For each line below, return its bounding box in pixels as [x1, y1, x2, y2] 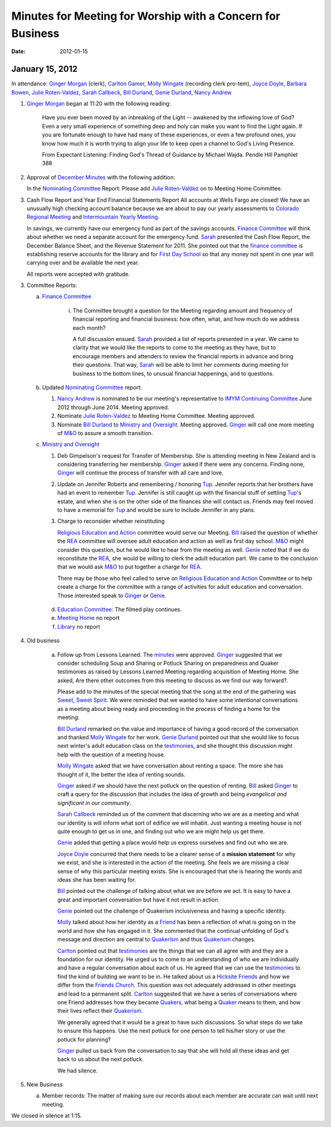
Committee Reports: [26, 281, 78, 289]
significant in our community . [57, 799, 132, 806]
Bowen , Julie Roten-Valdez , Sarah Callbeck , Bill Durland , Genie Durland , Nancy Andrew [11, 88, 232, 96]
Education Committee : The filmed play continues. [57, 605, 182, 613]
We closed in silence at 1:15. [11, 1112, 82, 1120]
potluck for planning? [57, 1035, 111, 1043]
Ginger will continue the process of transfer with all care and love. [57, 469, 224, 476]
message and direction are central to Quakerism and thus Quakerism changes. [57, 936, 256, 943]
